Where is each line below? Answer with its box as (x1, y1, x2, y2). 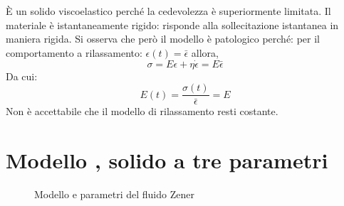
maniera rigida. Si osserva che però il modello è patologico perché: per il (6, 31, 320, 46)
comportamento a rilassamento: (6, 45, 142, 60)
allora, (191, 45, 219, 60)
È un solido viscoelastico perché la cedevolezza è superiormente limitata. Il (6, 4, 331, 18)
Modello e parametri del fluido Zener (34, 186, 194, 201)
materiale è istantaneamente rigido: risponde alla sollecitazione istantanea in (6, 17, 339, 32)
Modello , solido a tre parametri (6, 146, 328, 175)
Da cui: (6, 68, 38, 83)
